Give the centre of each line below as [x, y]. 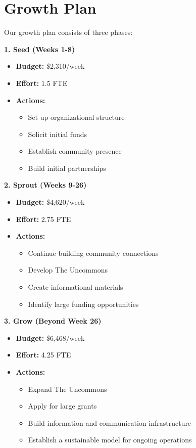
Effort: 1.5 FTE [42, 83]
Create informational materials [76, 287]
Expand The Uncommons [67, 389]
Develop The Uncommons [68, 270]
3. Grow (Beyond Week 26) [53, 321]
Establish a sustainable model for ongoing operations [110, 440]
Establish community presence [75, 151]
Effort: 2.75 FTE [43, 219]
